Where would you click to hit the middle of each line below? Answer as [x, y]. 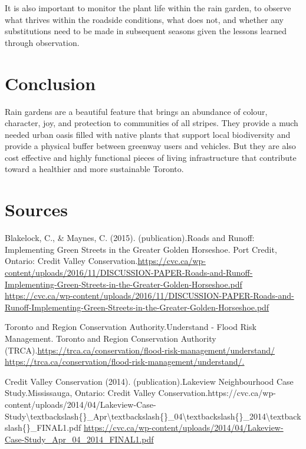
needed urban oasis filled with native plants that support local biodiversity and [148, 134]
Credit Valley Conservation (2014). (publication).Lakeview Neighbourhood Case [149, 381]
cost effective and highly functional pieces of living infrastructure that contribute [151, 157]
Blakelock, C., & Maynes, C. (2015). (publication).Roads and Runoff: [130, 238]
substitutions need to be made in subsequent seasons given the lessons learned [146, 31]
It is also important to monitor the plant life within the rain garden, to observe [148, 8]
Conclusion [50, 83]
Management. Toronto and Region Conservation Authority [111, 338]
